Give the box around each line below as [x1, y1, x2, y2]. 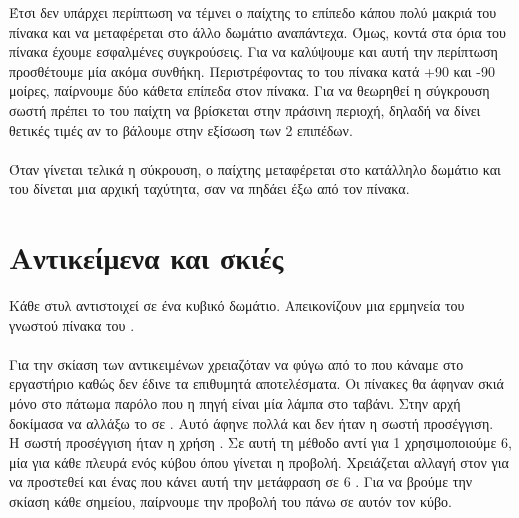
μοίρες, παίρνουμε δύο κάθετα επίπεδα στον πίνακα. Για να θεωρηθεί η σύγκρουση [9, 80, 490, 101]
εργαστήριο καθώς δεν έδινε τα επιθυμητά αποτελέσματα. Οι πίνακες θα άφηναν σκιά [9, 373, 504, 394]
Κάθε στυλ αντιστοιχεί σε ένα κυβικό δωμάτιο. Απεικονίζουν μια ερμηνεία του [9, 295, 465, 316]
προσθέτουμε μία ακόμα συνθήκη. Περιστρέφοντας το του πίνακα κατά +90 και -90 [9, 60, 495, 81]
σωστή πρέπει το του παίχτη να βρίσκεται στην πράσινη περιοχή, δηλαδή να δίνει [9, 99, 481, 120]
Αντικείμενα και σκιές [9, 237, 284, 278]
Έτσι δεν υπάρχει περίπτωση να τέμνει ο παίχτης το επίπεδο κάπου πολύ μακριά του [9, 2, 497, 22]
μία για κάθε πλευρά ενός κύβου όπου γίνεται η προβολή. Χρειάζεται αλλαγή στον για [9, 451, 509, 472]
